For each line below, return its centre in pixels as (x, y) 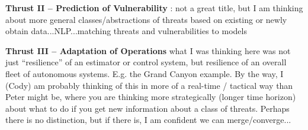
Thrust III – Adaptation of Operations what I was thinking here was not (148, 50)
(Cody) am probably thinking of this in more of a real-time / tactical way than (149, 85)
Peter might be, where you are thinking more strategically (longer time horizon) (151, 97)
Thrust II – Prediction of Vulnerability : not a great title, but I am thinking (154, 8)
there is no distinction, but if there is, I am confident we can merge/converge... (148, 120)
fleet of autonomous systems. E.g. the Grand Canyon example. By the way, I (145, 73)
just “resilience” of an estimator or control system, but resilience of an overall (146, 62)
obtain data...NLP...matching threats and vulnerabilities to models (126, 31)
